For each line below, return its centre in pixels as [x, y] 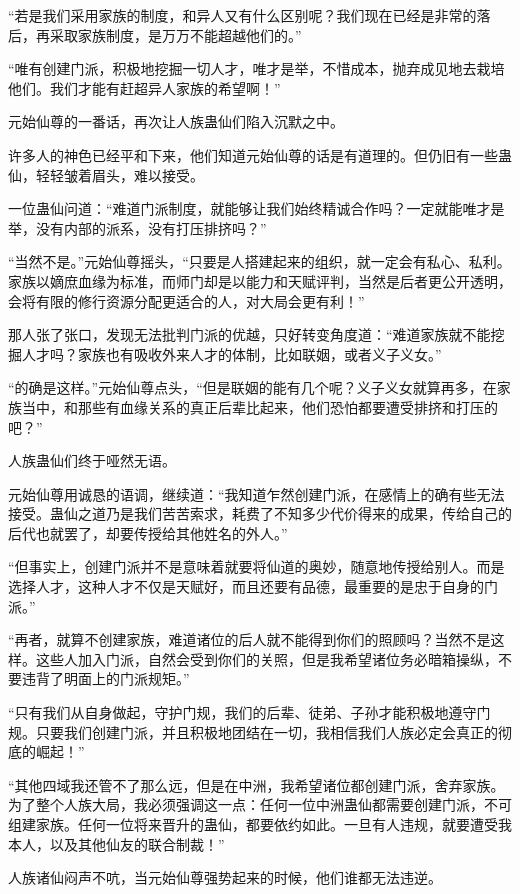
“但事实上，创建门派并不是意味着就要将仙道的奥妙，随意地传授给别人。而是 [256, 566]
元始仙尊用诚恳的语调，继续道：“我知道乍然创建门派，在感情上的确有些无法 [256, 493]
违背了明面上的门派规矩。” [105, 678]
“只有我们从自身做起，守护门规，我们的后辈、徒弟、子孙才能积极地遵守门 [249, 712]
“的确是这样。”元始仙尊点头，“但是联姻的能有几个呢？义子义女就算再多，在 [252, 387]
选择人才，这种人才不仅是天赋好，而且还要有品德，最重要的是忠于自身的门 [253, 586]
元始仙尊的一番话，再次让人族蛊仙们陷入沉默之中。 [176, 121]
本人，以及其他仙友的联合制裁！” [116, 843]
